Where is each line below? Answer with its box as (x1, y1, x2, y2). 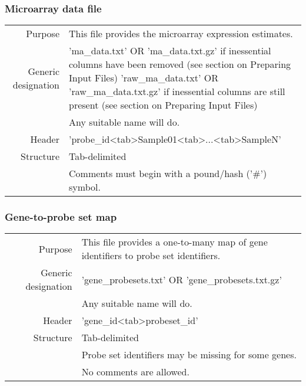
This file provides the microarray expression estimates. (69, 27, 293, 41)
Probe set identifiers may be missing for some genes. (81, 348, 297, 362)
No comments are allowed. (81, 365, 189, 379)
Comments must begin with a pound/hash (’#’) (69, 166, 267, 181)
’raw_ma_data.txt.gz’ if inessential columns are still (69, 84, 285, 99)
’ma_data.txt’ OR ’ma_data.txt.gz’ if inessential (69, 44, 271, 58)
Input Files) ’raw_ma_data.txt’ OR (69, 71, 218, 85)
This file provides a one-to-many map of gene (81, 235, 268, 249)
